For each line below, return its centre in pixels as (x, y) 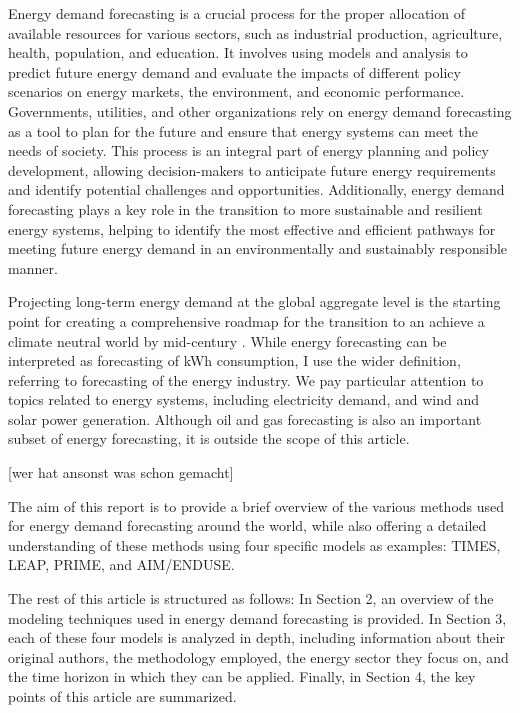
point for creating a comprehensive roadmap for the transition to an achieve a (246, 320)
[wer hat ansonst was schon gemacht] (121, 472)
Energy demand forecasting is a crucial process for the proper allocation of (236, 13)
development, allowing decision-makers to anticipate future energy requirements (252, 169)
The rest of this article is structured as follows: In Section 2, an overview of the (251, 598)
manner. (33, 267)
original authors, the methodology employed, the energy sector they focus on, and (258, 656)
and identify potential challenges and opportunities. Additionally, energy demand (256, 189)
